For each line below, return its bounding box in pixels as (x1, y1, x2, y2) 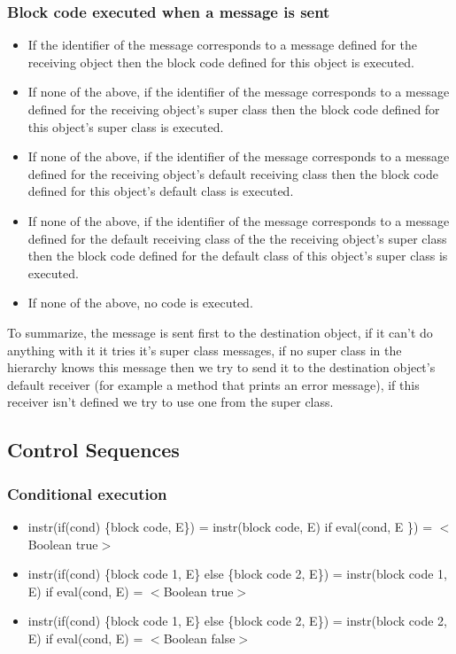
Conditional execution (7, 482, 167, 504)
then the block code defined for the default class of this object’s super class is (27, 246, 448, 265)
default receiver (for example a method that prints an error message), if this (7, 375, 420, 393)
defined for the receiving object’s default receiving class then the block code (27, 164, 438, 183)
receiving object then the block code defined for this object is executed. (27, 52, 414, 71)
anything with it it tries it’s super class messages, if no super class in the (7, 340, 402, 359)
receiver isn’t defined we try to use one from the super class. (7, 393, 334, 411)
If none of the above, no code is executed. (27, 293, 253, 312)
